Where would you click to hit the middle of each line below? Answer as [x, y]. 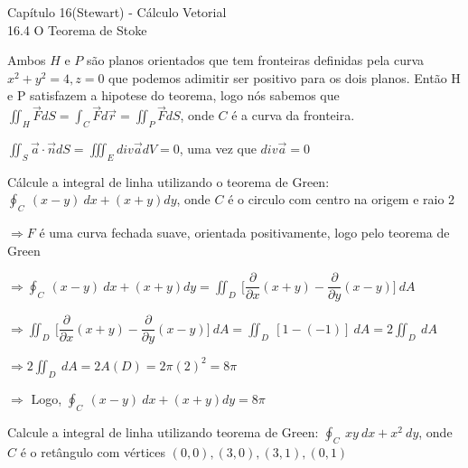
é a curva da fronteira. [293, 115]
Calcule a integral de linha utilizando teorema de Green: [163, 431]
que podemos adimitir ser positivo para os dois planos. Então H [285, 77]
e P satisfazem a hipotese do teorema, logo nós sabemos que [173, 95]
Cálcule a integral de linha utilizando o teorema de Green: [168, 181]
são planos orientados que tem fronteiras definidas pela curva [255, 60]
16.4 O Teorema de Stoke [77, 29]
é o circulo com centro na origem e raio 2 [342, 199]
